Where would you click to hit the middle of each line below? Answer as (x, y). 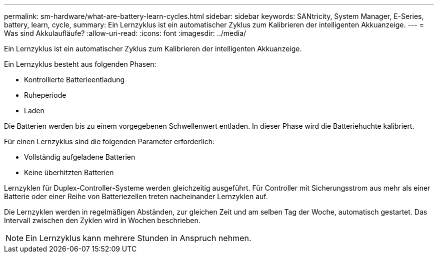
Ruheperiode (45, 95)
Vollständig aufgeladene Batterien (80, 157)
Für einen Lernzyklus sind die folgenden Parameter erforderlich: (109, 141)
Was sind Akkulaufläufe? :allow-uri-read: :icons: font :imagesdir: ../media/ (125, 33)
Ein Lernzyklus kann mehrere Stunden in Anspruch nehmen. (138, 238)
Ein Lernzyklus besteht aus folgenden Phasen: (80, 64)
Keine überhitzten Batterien (69, 172)
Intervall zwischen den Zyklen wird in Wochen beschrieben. (102, 220)
